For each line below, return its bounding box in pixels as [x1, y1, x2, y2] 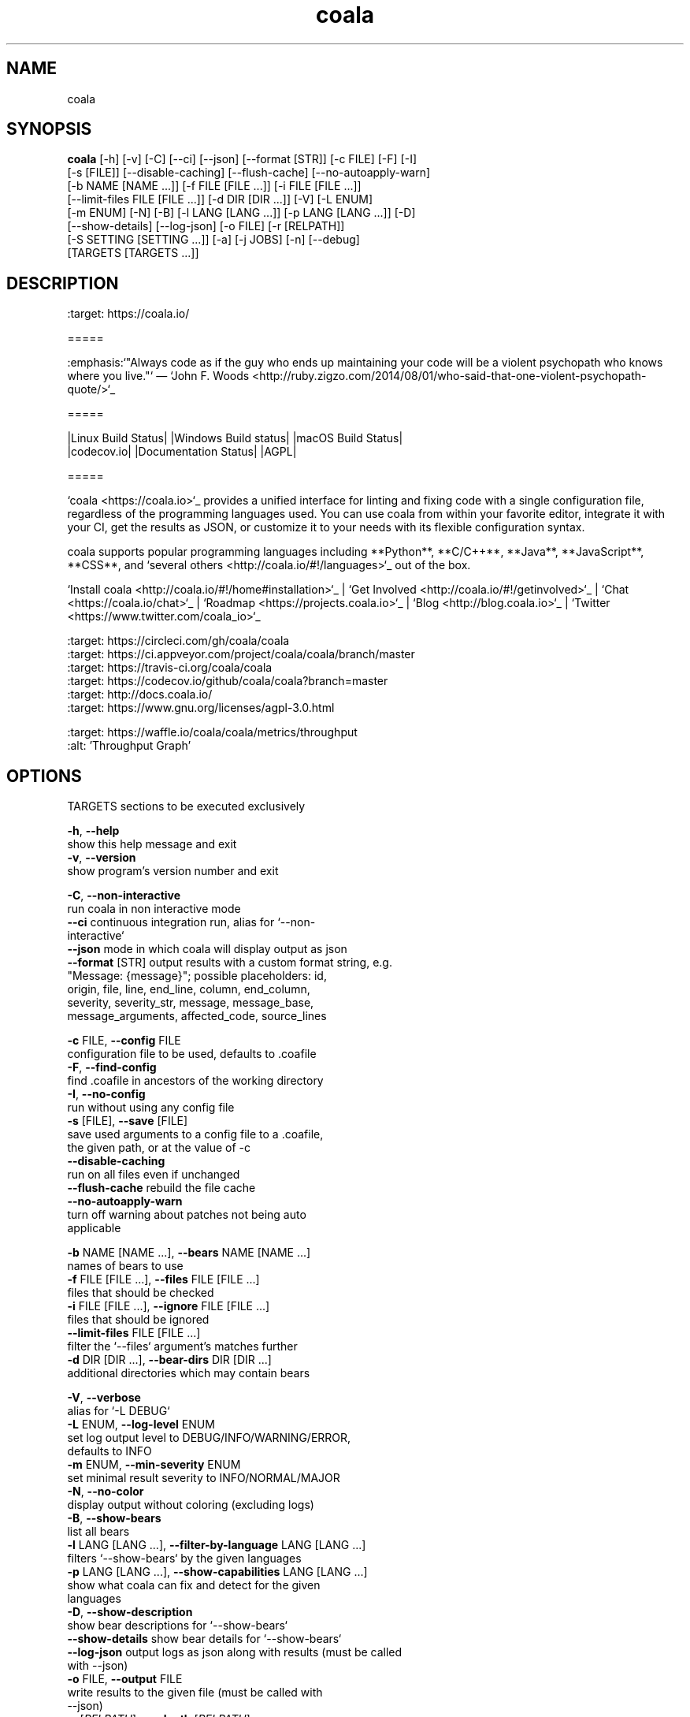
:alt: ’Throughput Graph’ [67, 739, 191, 753]
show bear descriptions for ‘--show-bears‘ [67, 1618, 287, 1633]
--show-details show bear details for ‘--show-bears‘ [67, 1632, 342, 1646]
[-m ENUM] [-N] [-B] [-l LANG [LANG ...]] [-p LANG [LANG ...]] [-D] [67, 206, 416, 220]
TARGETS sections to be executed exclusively [67, 799, 306, 814]
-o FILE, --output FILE [67, 1672, 183, 1686]
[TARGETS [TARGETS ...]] [67, 246, 199, 260]
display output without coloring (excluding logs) [67, 1498, 314, 1512]
